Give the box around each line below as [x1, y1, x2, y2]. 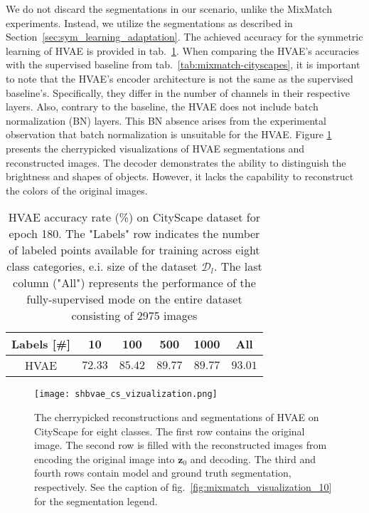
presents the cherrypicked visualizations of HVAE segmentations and [6, 140, 304, 155]
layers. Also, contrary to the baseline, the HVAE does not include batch [6, 99, 319, 114]
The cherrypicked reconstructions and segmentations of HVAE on [34, 409, 319, 424]
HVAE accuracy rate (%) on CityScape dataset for [8, 209, 261, 226]
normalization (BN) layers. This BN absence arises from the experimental [6, 113, 326, 128]
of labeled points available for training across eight [9, 242, 260, 259]
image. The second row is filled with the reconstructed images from [34, 437, 327, 452]
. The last [214, 258, 262, 275]
